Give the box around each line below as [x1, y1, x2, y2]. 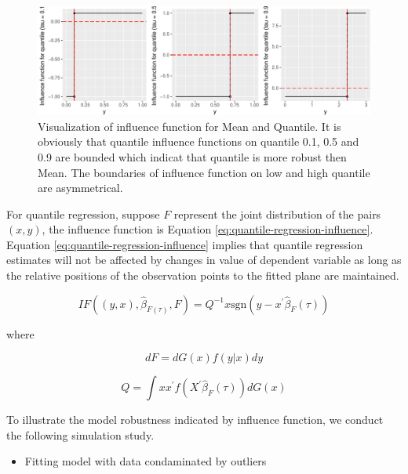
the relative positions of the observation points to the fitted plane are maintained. [6, 267, 399, 284]
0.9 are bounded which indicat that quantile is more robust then [38, 148, 347, 165]
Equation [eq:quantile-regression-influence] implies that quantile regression [6, 236, 363, 252]
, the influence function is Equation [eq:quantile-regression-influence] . [42, 221, 373, 237]
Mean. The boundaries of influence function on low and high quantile [38, 164, 370, 180]
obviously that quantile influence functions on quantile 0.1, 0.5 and [38, 133, 359, 150]
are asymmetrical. [38, 179, 123, 196]
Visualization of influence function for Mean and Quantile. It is [38, 118, 341, 134]
